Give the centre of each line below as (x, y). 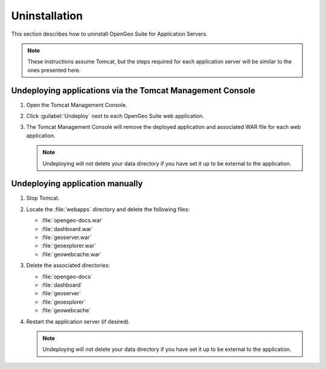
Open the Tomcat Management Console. (77, 105)
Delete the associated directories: (68, 266)
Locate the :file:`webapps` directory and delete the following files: (108, 209)
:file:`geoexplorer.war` (69, 246)
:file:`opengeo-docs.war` (72, 220)
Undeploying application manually (77, 184)
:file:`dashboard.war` (67, 229)
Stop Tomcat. (43, 198)
